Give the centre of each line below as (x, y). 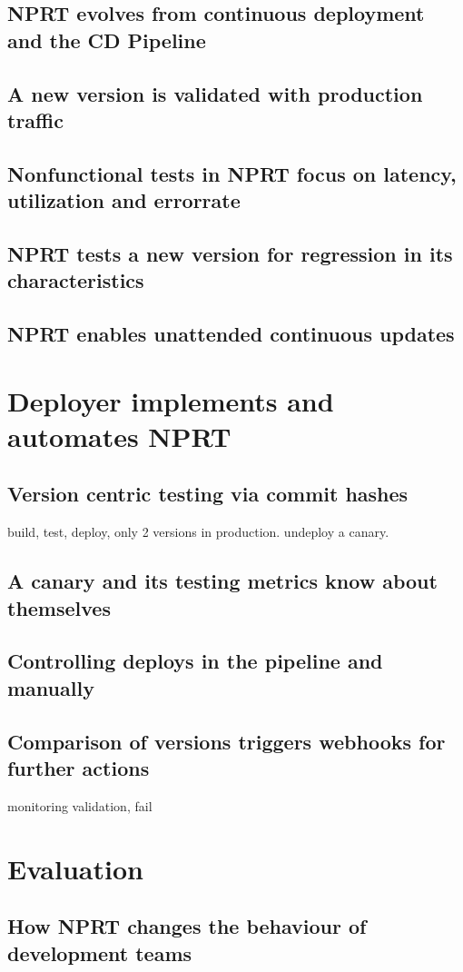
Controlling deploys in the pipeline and (195, 661)
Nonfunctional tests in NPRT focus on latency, (232, 173)
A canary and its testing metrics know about (222, 581)
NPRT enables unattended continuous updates (231, 334)
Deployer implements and (171, 400)
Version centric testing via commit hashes (208, 494)
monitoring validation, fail (80, 805)
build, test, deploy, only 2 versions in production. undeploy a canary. (198, 532)
